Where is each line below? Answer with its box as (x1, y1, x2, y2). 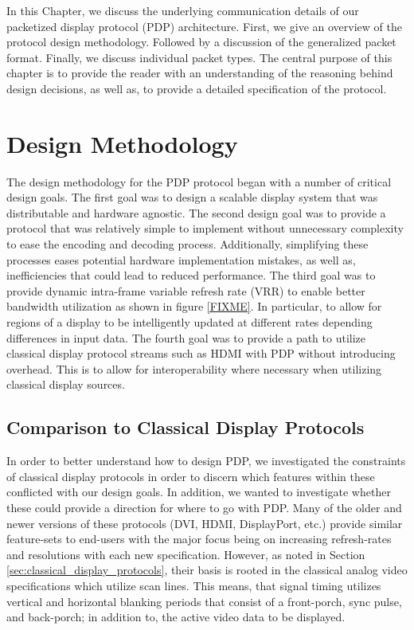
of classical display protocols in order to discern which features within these (6, 468, 375, 484)
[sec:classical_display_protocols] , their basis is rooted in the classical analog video (6, 562, 408, 578)
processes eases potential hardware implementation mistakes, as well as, (6, 251, 356, 268)
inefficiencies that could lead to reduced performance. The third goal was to (6, 267, 376, 284)
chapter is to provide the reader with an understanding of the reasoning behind (6, 65, 393, 81)
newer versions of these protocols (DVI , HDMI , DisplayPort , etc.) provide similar (6, 515, 403, 531)
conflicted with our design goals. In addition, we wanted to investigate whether (6, 483, 391, 500)
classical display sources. (6, 376, 125, 393)
